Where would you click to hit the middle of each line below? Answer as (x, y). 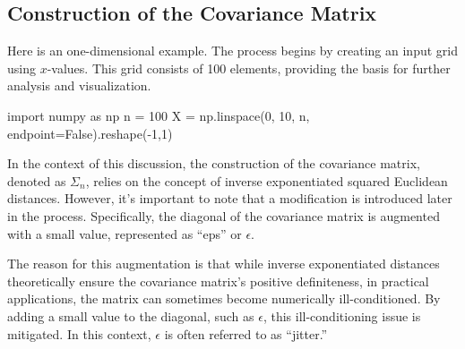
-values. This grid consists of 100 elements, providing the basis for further (249, 68)
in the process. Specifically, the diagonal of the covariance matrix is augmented (224, 215)
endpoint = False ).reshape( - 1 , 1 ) (90, 133)
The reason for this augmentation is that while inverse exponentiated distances (224, 264)
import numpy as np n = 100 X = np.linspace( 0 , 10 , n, (159, 115)
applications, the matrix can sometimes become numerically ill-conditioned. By (224, 298)
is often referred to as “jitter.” (246, 333)
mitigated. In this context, (79, 333)
